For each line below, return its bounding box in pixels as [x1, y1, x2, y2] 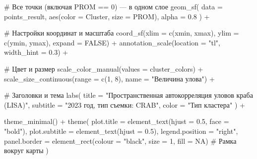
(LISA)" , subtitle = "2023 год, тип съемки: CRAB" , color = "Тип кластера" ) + [4, 99, 245, 110]
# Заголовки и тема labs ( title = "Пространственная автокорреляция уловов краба [4, 90, 253, 100]
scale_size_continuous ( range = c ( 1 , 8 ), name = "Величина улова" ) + [4, 73, 215, 83]
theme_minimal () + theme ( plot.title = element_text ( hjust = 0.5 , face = [4, 116, 229, 126]
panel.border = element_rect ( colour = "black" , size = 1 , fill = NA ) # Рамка [4, 135, 237, 146]
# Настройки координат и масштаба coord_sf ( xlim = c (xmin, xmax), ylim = [4, 28, 239, 38]
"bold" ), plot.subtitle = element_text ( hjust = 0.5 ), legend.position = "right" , [4, 125, 238, 136]
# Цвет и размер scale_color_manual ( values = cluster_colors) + [4, 63, 203, 74]
